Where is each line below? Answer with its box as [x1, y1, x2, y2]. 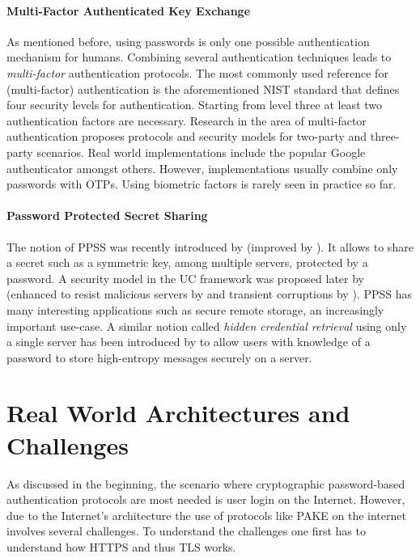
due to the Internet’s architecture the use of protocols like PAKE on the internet [6, 506, 406, 523]
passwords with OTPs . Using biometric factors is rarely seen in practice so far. [6, 175, 397, 192]
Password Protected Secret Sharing [6, 207, 208, 224]
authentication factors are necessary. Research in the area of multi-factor [6, 112, 367, 129]
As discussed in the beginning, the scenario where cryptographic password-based [6, 475, 405, 492]
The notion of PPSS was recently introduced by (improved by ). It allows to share [6, 238, 414, 255]
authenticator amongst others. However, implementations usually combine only [6, 159, 398, 176]
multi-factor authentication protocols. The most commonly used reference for [6, 64, 388, 81]
